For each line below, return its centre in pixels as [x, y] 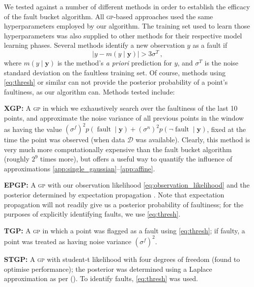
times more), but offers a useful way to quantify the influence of [136, 159]
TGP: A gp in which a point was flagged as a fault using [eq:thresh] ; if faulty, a [125, 230]
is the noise [222, 63]
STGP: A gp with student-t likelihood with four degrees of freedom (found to [122, 259]
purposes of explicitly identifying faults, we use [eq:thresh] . [92, 214]
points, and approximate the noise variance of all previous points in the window [124, 118]
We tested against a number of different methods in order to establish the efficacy [127, 6]
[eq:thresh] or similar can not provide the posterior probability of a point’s [116, 82]
